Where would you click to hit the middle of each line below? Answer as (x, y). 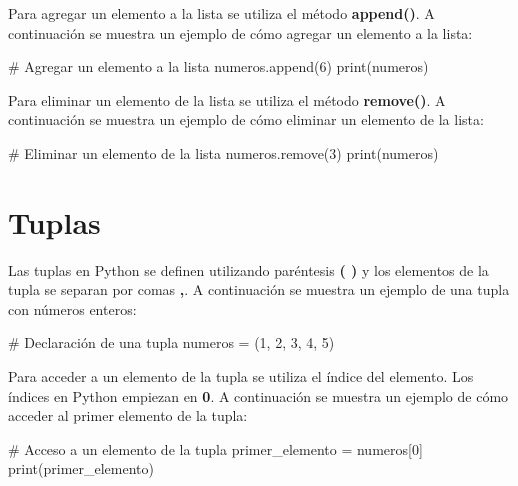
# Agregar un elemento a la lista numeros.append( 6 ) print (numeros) (218, 66)
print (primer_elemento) (81, 468)
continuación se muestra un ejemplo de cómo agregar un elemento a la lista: (240, 32)
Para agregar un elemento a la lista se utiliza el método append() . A (221, 13)
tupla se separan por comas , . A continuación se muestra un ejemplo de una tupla (259, 289)
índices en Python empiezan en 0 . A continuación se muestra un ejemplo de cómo (258, 395)
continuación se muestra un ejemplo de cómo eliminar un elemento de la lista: (246, 119)
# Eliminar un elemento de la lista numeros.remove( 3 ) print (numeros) (223, 152)
